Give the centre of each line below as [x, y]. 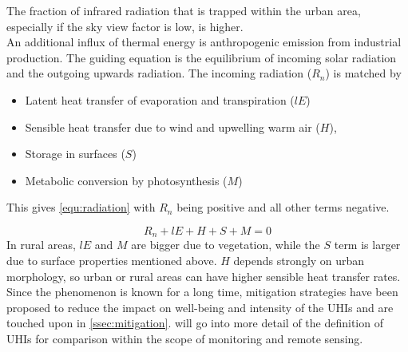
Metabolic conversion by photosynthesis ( [126, 180]
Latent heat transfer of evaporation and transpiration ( [160, 99]
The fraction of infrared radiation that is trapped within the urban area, [184, 10]
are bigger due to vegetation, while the [226, 245]
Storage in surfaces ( [75, 154]
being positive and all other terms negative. [283, 207]
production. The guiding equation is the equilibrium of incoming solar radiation [202, 57]
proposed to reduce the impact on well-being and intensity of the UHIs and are [200, 307]
